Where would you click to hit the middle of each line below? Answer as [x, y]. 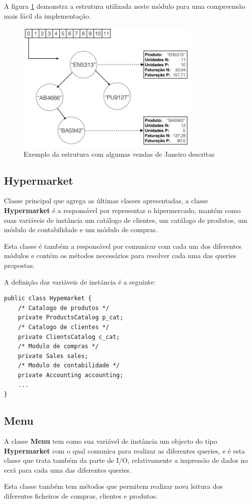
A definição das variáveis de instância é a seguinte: [80, 281]
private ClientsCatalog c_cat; [69, 337]
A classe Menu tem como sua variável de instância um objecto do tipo [111, 441]
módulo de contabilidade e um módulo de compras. [81, 229]
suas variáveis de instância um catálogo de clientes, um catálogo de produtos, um [126, 220]
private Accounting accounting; [71, 375]
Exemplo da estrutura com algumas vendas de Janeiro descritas [119, 154]
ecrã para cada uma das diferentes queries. [68, 469]
